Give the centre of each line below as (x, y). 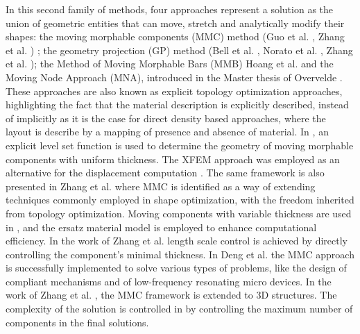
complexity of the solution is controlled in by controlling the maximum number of (179, 309)
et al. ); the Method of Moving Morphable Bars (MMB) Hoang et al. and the (170, 64)
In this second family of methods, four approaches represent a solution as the (170, 9)
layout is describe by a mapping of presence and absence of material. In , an (167, 132)
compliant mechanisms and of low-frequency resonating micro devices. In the (169, 281)
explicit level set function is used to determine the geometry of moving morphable (180, 145)
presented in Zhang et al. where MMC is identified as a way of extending (161, 186)
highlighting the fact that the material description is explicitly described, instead (177, 105)
